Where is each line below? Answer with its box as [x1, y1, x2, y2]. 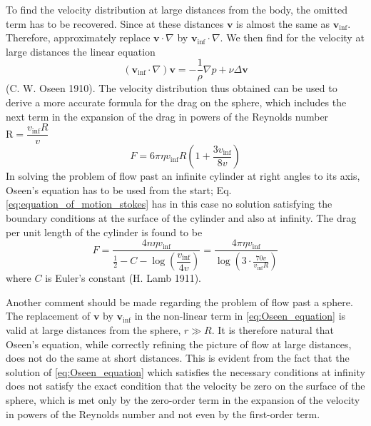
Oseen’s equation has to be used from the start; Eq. [6, 182, 232, 197]
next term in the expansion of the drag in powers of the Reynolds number [6, 108, 329, 123]
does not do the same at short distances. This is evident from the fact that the [6, 350, 350, 365]
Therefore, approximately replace [6, 30, 151, 45]
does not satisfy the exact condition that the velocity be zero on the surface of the [6, 378, 365, 393]
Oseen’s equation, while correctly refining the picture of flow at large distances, [6, 336, 352, 351]
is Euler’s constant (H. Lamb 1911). [45, 270, 201, 285]
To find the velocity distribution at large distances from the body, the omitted [6, 2, 348, 16]
